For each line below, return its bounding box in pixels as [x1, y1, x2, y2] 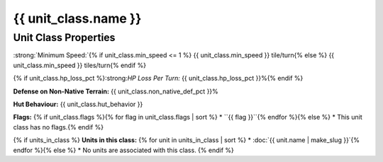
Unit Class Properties [13, 31, 116, 44]
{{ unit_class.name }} [13, 11, 142, 26]
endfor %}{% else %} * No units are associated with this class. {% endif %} [13, 146, 234, 154]
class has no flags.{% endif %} [13, 122, 104, 131]
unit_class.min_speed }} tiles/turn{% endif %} [13, 61, 147, 69]
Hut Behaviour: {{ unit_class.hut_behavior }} [13, 100, 143, 108]
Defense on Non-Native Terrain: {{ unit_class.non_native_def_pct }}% [13, 87, 219, 96]
